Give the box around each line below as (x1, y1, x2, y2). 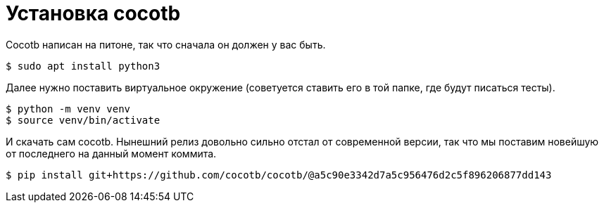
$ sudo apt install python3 (6, 60, 161, 72)
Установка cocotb (6, 1, 181, 25)
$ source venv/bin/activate (6, 114, 161, 126)
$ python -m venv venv (6, 103, 131, 115)
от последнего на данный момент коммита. (6, 147, 217, 160)
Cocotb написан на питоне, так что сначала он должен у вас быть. (6, 38, 326, 51)
